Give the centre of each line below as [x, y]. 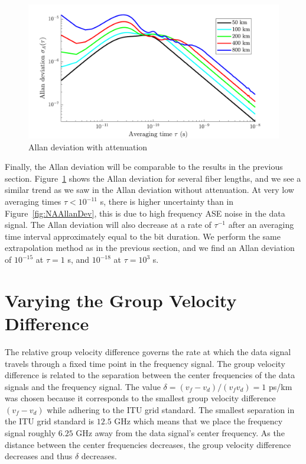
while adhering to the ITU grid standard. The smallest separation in [171, 409]
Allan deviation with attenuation [88, 146]
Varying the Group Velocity [121, 300]
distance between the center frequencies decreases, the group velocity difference [148, 444]
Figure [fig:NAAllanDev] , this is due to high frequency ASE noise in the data [145, 213]
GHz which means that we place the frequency [198, 421]
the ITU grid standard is [50, 421]
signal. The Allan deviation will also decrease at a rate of [108, 225]
